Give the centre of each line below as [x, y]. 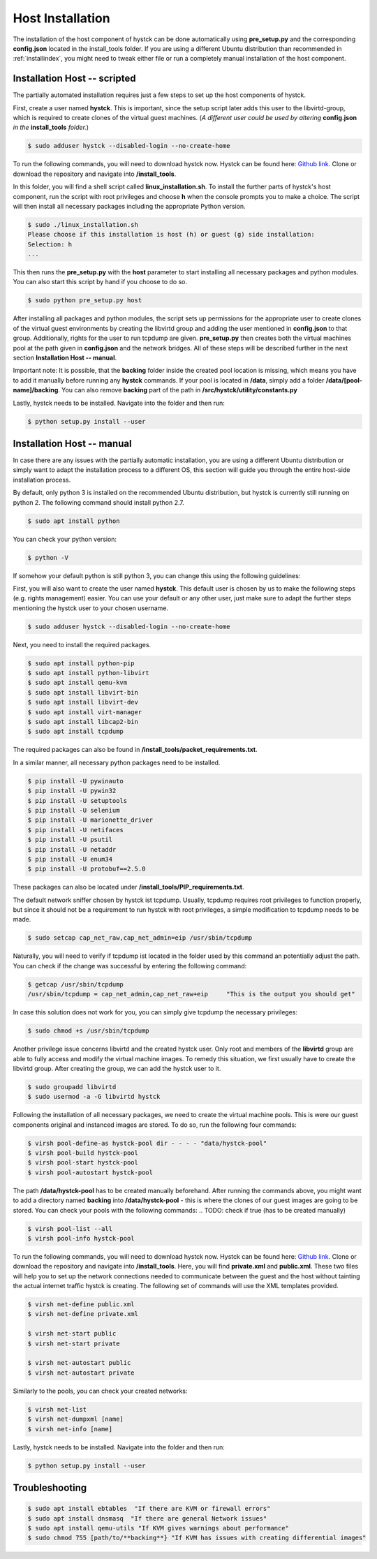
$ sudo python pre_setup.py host [85, 301]
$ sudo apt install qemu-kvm [77, 683]
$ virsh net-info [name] [70, 1429]
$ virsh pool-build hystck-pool [83, 1153]
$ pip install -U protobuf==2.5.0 [87, 869]
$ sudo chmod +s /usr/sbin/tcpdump [88, 1031]
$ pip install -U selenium [74, 810]
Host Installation [62, 18]
